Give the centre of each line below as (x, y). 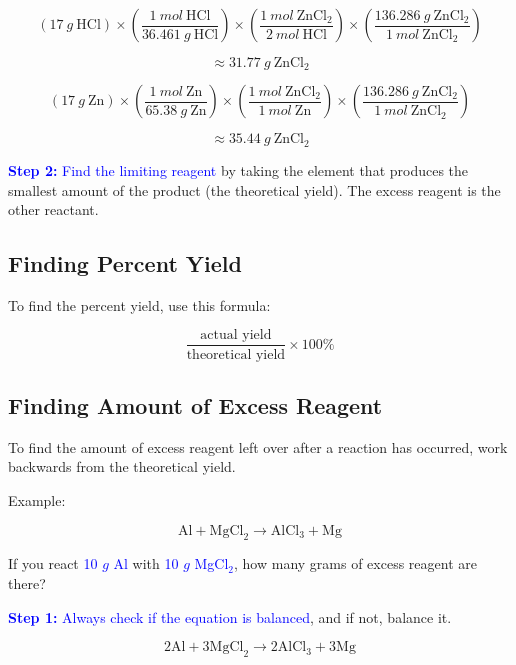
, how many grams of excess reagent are (355, 563)
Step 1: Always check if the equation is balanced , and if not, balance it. (230, 616)
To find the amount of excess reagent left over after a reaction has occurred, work (258, 446)
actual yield (236, 335)
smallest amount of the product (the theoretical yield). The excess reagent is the (254, 189)
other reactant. (53, 209)
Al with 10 (146, 563)
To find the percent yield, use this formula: (139, 304)
